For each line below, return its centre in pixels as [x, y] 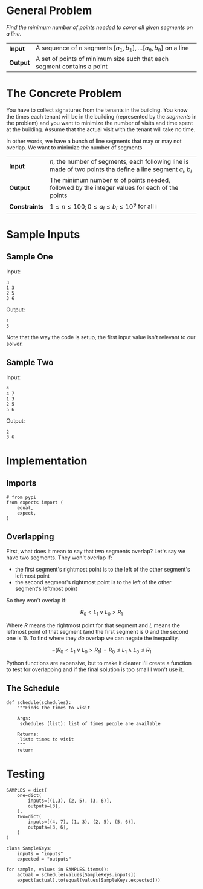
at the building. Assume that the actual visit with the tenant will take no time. [101, 129]
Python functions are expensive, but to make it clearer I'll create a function [99, 663]
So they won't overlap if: [37, 601]
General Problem [49, 11]
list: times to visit [47, 739]
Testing [26, 774]
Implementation [47, 461]
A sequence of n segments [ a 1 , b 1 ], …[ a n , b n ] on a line [112, 48]
